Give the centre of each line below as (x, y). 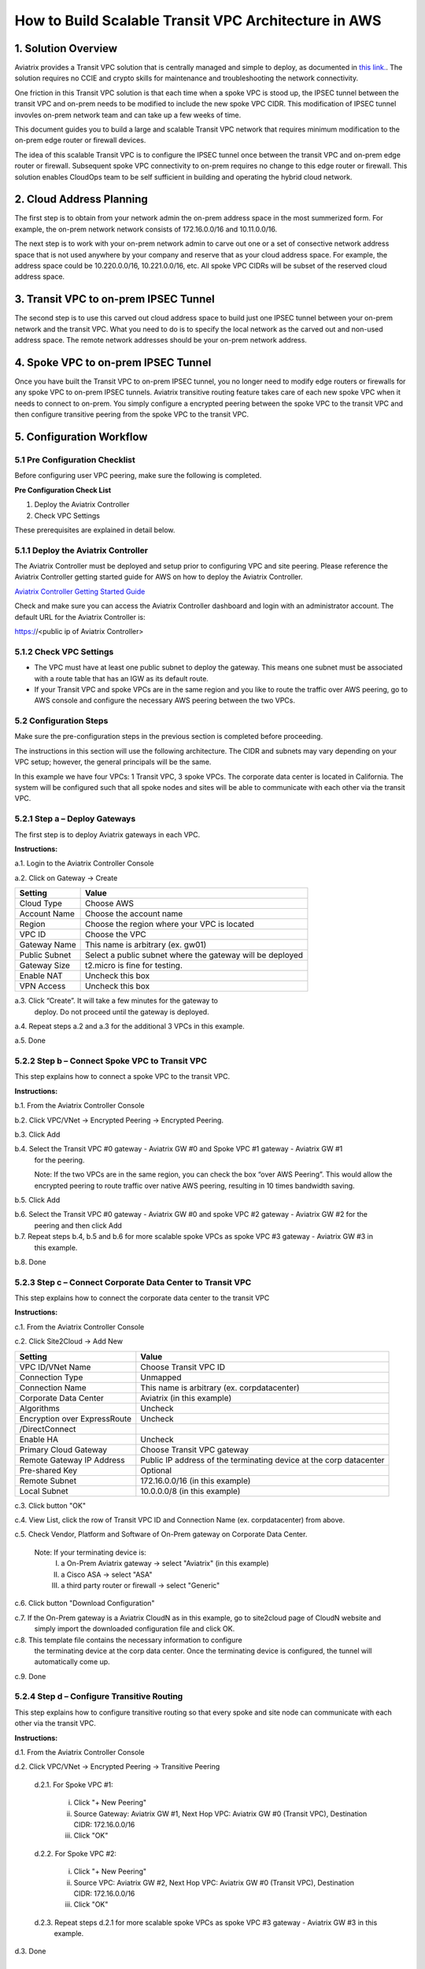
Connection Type (51, 1377)
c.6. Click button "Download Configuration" (85, 1604)
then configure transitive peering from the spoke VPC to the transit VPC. (132, 414)
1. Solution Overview (66, 48)
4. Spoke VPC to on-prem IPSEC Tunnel (113, 362)
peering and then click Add (78, 1226)
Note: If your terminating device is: (91, 1552)
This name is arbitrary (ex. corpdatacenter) (220, 1388)
